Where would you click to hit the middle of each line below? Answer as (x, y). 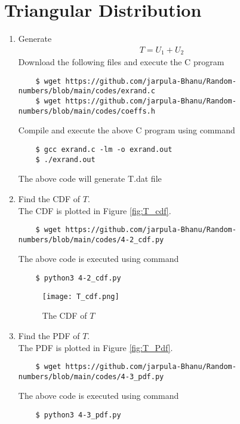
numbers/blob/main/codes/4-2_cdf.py (91, 240)
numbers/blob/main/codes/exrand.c (87, 91)
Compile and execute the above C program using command (127, 130)
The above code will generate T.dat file (90, 179)
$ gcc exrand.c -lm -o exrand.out (104, 150)
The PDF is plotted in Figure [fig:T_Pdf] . (96, 347)
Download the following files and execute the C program (121, 62)
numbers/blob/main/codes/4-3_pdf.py (91, 376)
